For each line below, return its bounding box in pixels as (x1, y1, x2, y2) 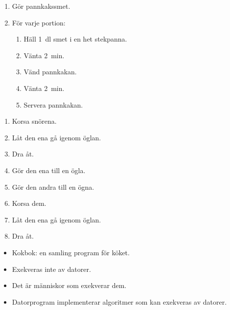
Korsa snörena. (12, 116, 57, 126)
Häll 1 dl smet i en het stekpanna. (23, 34, 127, 44)
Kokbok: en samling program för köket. (12, 247, 130, 257)
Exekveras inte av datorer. (12, 264, 91, 274)
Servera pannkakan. (23, 99, 83, 110)
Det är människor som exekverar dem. (12, 280, 127, 290)
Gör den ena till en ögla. (12, 165, 86, 175)
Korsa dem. (12, 198, 46, 208)
